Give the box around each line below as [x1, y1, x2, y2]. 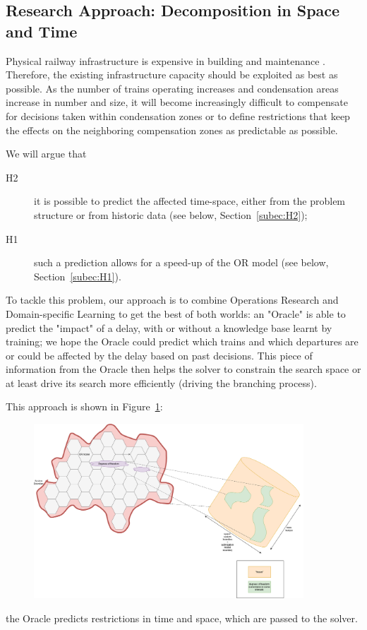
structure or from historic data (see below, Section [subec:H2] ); [34, 207, 308, 222]
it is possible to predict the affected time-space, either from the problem [34, 194, 346, 208]
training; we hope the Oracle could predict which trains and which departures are [6, 334, 359, 349]
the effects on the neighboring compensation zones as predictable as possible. [6, 122, 338, 137]
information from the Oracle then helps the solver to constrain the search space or [6, 362, 361, 376]
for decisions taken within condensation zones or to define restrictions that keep [6, 108, 350, 123]
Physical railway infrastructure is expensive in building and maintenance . [6, 53, 325, 68]
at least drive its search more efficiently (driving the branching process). [6, 375, 317, 390]
